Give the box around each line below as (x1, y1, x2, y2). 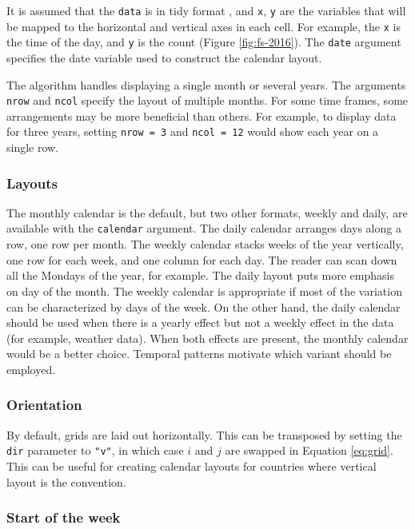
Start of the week (6, 507, 121, 527)
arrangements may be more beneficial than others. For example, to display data (6, 107, 397, 124)
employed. (6, 360, 56, 377)
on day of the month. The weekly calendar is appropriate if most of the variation (6, 282, 402, 299)
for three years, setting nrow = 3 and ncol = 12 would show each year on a (6, 123, 379, 140)
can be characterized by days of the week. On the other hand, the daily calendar (6, 298, 401, 315)
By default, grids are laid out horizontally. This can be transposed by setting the (6, 426, 402, 443)
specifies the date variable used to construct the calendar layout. (6, 49, 322, 66)
